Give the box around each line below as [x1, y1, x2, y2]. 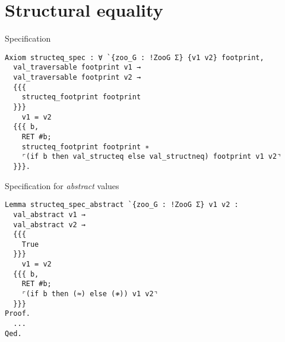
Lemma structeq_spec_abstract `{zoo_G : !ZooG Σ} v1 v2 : [5, 200, 239, 209]
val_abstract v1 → [13, 210, 86, 219]
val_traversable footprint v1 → [13, 63, 141, 72]
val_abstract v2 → [13, 220, 86, 229]
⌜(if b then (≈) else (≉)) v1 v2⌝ [21, 290, 158, 299]
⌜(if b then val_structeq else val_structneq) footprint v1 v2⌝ [21, 152, 281, 161]
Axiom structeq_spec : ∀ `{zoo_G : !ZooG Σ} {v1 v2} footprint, [5, 53, 264, 62]
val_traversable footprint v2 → [13, 73, 141, 82]
